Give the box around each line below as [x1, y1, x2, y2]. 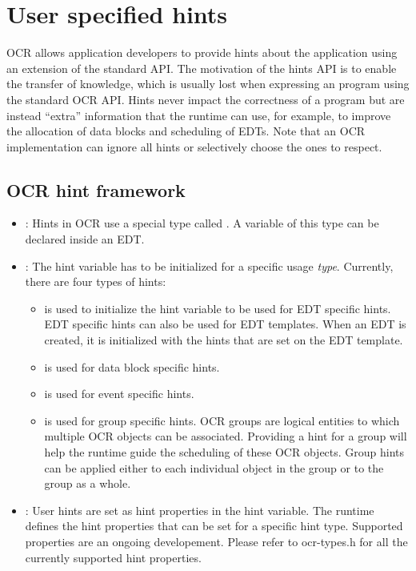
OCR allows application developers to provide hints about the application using [6, 44, 398, 61]
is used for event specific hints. [44, 385, 194, 402]
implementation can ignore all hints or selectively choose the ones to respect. [6, 138, 382, 155]
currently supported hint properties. [25, 549, 202, 565]
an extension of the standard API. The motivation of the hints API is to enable [6, 59, 397, 76]
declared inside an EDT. [25, 231, 145, 247]
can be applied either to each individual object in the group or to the [44, 459, 384, 476]
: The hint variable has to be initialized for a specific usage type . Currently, [25, 257, 394, 274]
